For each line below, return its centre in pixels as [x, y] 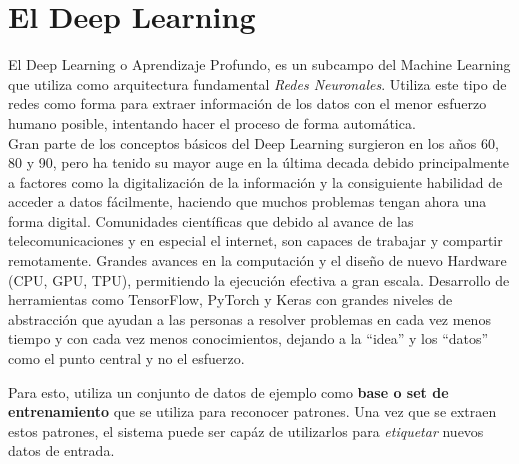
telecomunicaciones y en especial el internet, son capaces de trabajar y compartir [255, 240]
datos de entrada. [61, 450]
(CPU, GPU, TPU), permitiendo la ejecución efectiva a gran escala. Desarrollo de [259, 279]
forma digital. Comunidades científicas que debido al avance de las [211, 220]
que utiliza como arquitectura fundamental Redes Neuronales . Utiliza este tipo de [257, 83]
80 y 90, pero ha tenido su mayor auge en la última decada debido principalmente [259, 162]
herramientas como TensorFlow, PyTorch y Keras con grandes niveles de [230, 299]
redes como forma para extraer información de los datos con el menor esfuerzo [247, 103]
